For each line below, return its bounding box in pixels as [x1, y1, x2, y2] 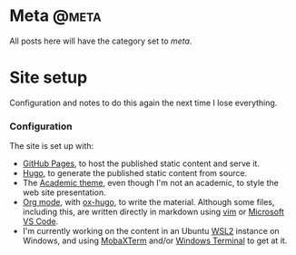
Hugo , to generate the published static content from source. [22, 168, 248, 179]
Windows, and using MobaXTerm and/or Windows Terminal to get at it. [22, 235, 288, 246]
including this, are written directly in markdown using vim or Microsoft [22, 206, 284, 218]
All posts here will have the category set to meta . [9, 35, 192, 46]
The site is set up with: [9, 141, 94, 152]
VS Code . [22, 216, 59, 227]
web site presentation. [22, 187, 106, 198]
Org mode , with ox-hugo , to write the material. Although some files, [22, 197, 275, 208]
